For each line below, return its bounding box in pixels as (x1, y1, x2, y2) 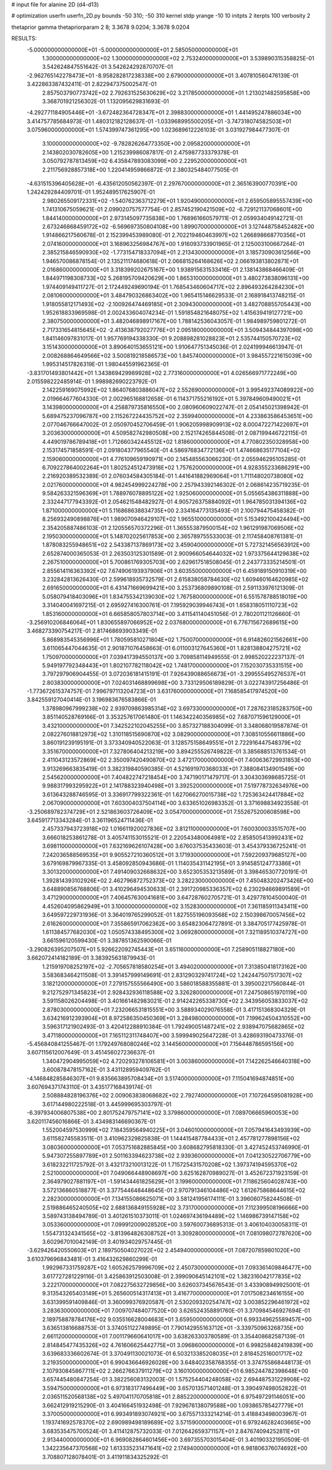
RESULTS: (11, 34, 37, 42)
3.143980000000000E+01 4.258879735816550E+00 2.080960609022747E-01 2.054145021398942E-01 (42, 403, 309, 411)
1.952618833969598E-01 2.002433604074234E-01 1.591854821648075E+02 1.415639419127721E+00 (42, 309, 303, 316)
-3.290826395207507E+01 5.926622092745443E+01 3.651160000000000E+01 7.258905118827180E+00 (26, 946, 295, 953)
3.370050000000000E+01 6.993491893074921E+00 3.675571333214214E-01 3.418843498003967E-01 (42, 1410, 307, 1417)
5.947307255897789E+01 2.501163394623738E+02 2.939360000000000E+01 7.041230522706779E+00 (42, 1152, 311, 1160)
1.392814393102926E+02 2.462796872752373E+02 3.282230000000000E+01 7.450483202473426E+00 (42, 877, 314, 884)
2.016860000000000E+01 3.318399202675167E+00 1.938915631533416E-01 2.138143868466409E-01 (42, 266, 304, 273)
